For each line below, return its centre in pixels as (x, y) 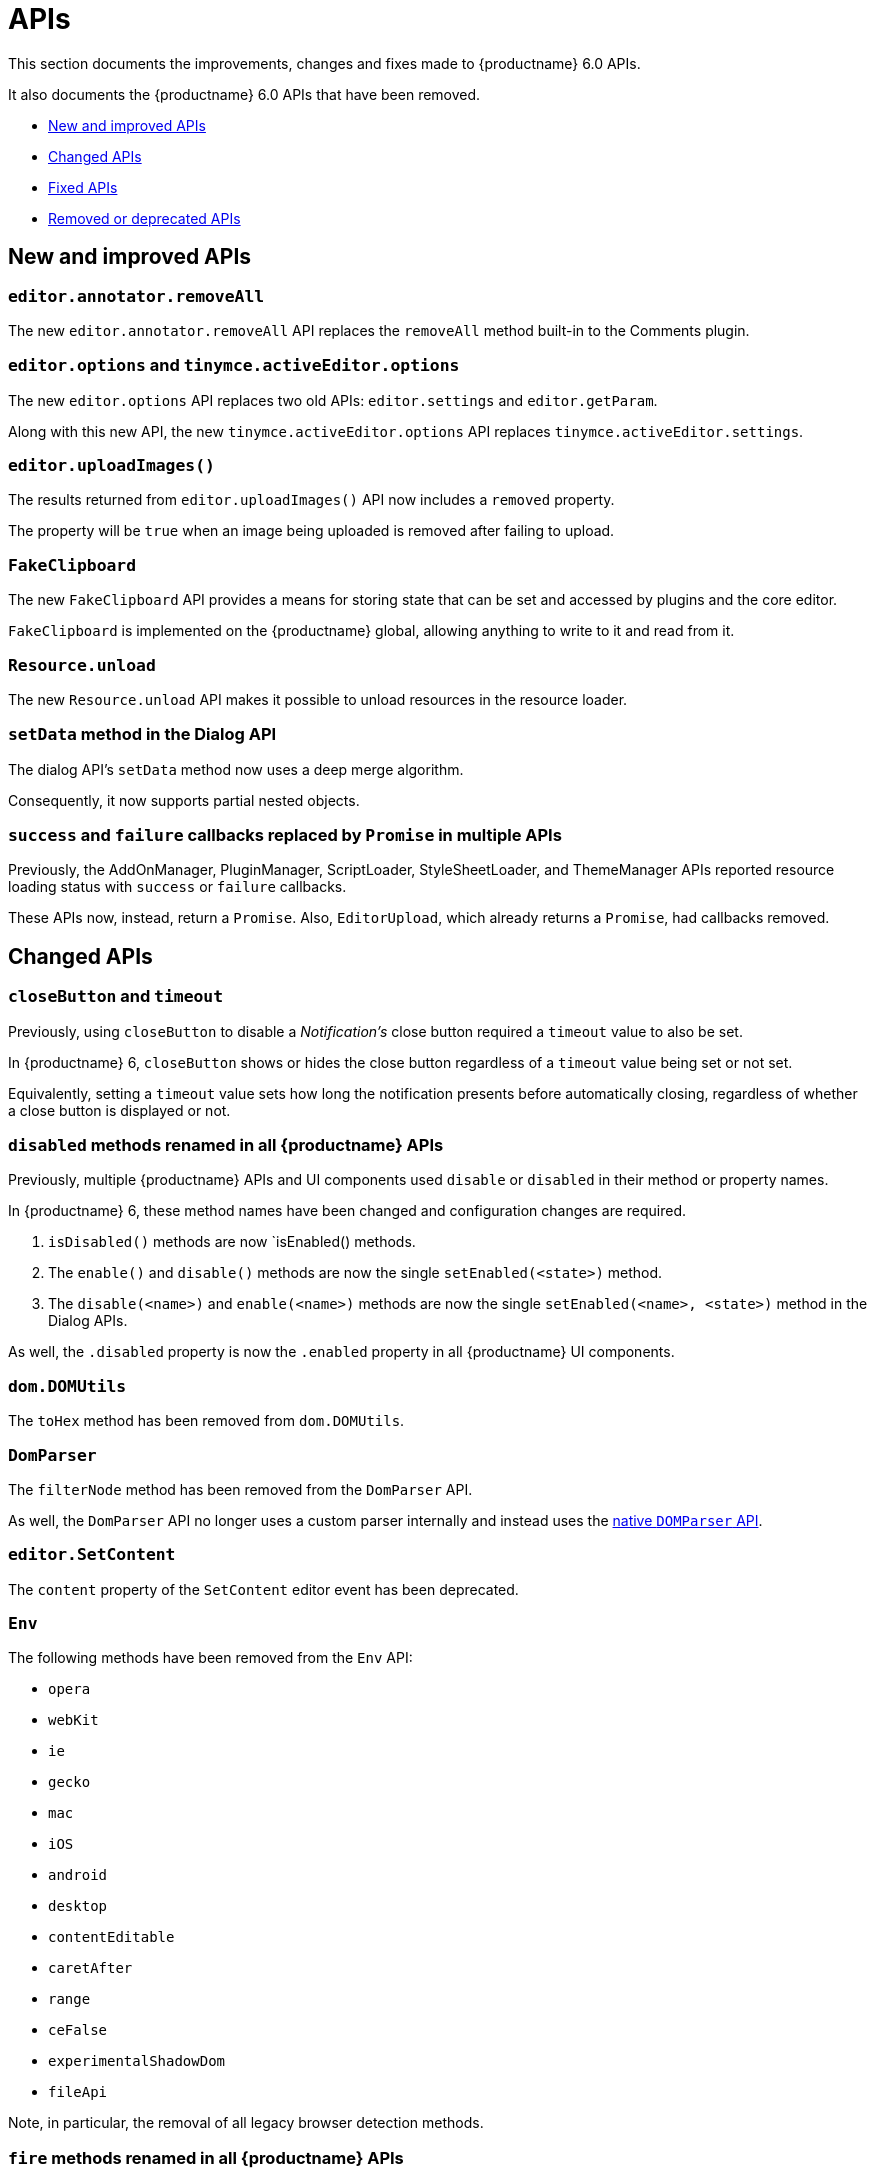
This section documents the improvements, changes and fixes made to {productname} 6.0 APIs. (324, 63)
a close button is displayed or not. (119, 1110)
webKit (73, 1720)
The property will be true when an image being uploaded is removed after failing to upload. (311, 531)
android (78, 1875)
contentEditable (111, 1937)
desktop (78, 1906)
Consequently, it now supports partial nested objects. (184, 800)
